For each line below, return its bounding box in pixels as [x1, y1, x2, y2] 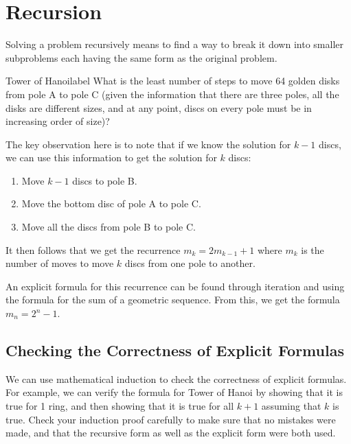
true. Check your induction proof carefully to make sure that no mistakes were [5, 412, 336, 426]
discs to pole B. [72, 173, 137, 187]
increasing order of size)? [5, 114, 110, 128]
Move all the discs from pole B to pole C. [21, 220, 196, 234]
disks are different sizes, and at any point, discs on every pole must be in [5, 100, 312, 115]
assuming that [261, 399, 321, 413]
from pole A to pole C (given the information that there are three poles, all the [5, 86, 339, 101]
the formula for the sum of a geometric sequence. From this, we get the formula [5, 292, 340, 307]
